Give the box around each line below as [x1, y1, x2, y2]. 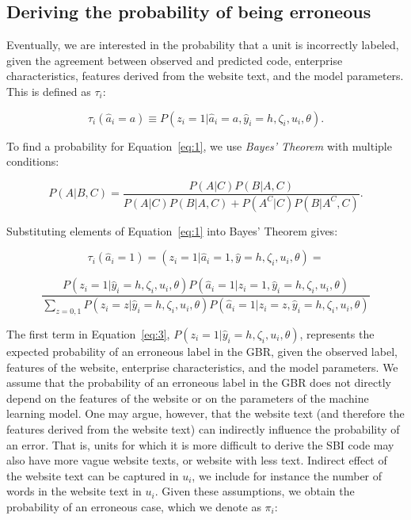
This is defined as [6, 82, 91, 99]
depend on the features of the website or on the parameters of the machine [6, 389, 369, 406]
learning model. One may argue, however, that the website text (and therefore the [6, 405, 405, 422]
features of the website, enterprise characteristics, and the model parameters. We [6, 358, 398, 375]
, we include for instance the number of [192, 467, 382, 484]
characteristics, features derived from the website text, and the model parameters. [6, 67, 404, 84]
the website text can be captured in [6, 467, 179, 484]
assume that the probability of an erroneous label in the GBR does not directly [6, 374, 391, 391]
